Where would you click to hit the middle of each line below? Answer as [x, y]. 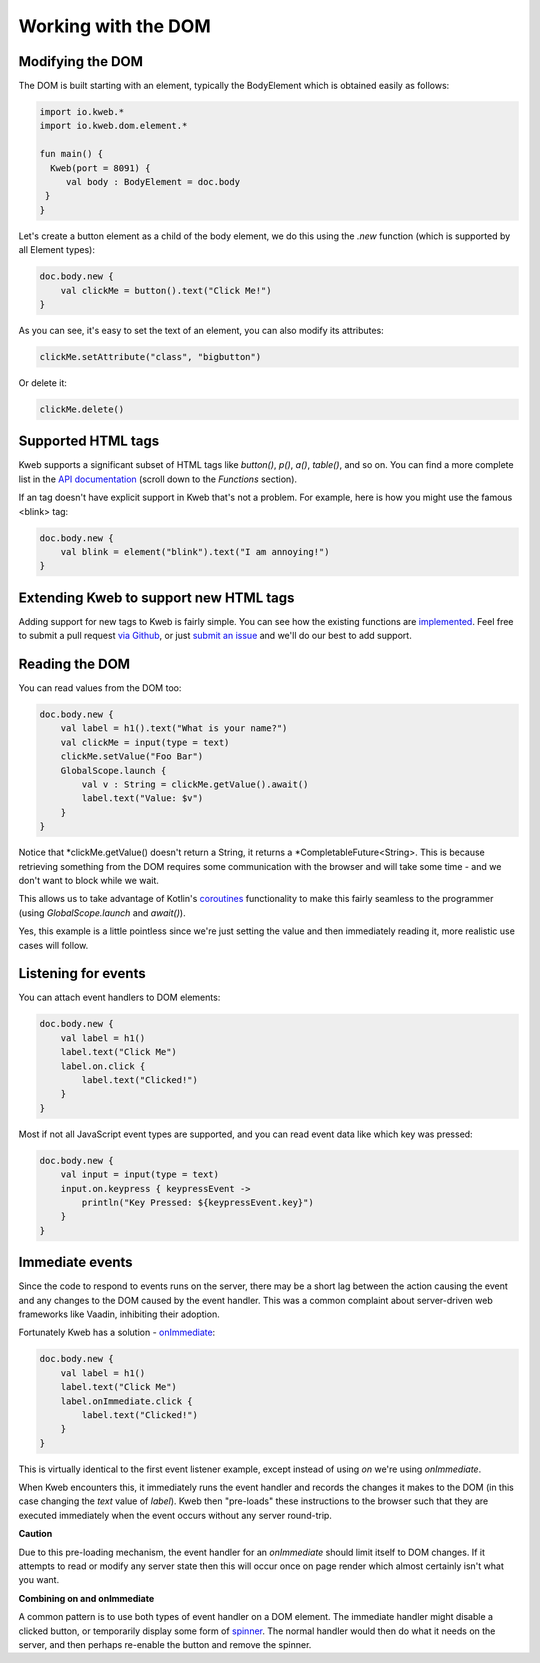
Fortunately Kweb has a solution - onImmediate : [117, 1332]
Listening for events [82, 973]
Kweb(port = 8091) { [100, 168]
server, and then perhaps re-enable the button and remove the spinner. [165, 1644]
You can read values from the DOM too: [100, 688]
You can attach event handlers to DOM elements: [119, 997]
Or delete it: [42, 382]
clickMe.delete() [82, 409]
